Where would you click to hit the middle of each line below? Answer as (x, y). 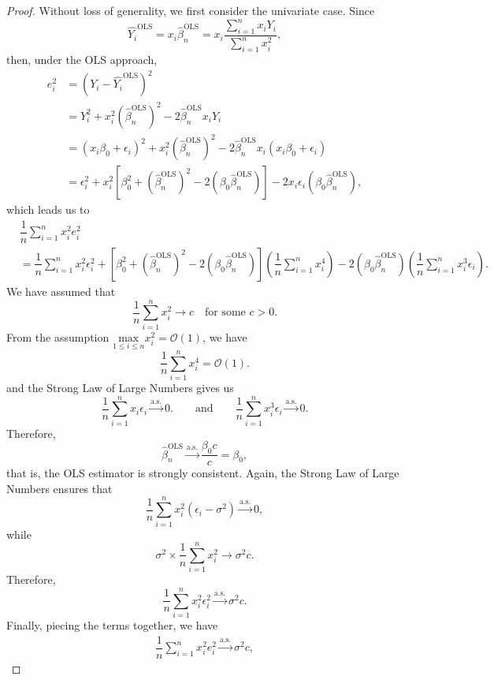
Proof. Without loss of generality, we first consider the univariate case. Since (191, 10)
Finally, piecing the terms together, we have (112, 624)
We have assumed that (61, 291)
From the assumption (58, 336)
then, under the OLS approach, (82, 60)
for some (225, 313)
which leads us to (48, 209)
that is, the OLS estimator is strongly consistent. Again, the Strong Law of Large (203, 473)
